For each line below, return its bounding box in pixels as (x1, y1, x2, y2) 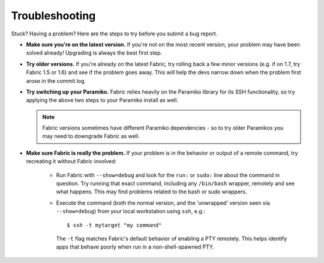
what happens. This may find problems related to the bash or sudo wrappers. (56, 188, 247, 195)
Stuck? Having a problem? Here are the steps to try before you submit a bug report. (11, 30, 218, 37)
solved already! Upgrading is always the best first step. (26, 49, 163, 56)
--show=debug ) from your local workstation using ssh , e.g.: (56, 208, 205, 215)
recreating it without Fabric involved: (26, 158, 117, 165)
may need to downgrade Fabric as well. (42, 133, 140, 140)
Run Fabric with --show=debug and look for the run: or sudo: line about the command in (56, 171, 280, 178)
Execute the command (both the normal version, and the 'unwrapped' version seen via (56, 199, 270, 207)
